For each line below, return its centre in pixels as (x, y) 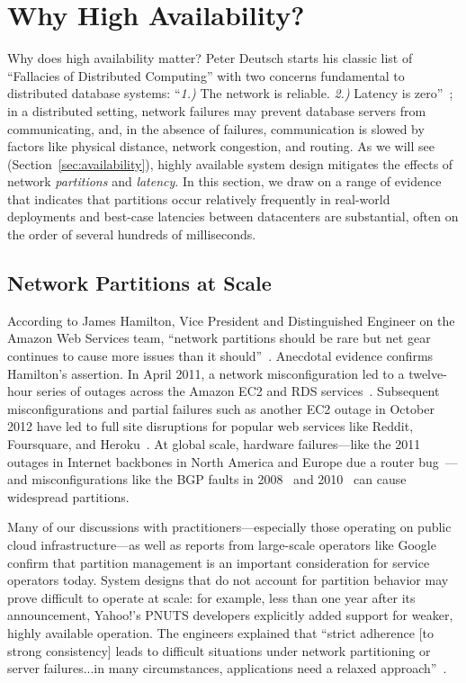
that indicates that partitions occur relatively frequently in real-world (199, 198)
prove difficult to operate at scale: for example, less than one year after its (211, 597)
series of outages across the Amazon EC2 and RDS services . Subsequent (238, 391)
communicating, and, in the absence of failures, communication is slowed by (216, 128)
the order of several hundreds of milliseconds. (132, 234)
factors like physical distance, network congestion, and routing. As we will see (221, 146)
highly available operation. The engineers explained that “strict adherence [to (220, 632)
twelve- (428, 373)
